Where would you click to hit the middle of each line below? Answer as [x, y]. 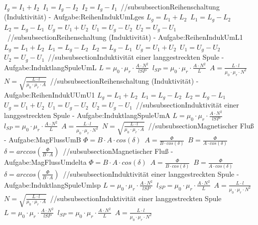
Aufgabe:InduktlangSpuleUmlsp [53, 184]
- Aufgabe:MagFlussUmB [43, 140]
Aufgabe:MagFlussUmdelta [45, 162]
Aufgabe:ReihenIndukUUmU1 [50, 95]
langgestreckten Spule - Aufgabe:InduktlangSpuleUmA [87, 115]
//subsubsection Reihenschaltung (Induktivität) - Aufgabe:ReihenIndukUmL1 [125, 37]
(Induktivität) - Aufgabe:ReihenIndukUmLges [74, 17]
